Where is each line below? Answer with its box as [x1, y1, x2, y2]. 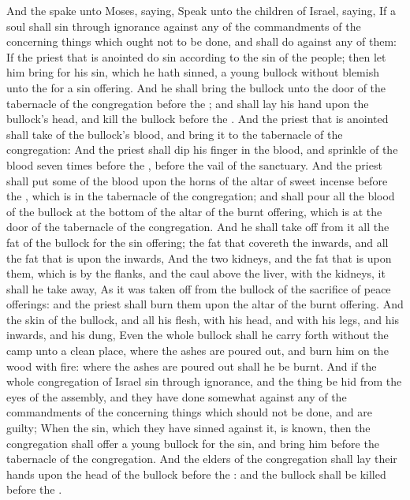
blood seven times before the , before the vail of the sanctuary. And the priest [6, 156, 382, 173]
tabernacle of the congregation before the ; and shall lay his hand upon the [6, 95, 369, 111]
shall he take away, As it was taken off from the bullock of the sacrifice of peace [6, 280, 391, 297]
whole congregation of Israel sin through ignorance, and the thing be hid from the [6, 373, 402, 390]
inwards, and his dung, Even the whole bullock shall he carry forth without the [6, 326, 389, 343]
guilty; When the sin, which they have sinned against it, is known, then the [6, 420, 371, 436]
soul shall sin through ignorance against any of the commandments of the [6, 17, 361, 34]
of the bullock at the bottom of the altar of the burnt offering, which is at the [6, 203, 382, 219]
